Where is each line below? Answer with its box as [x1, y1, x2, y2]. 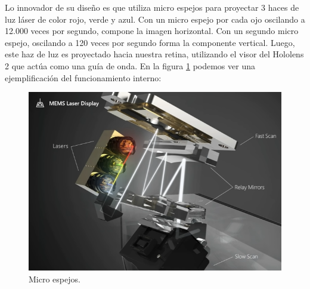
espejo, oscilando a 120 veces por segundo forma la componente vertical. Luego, [5, 36, 295, 48]
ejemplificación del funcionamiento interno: [5, 71, 162, 84]
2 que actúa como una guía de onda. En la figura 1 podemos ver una [5, 59, 255, 72]
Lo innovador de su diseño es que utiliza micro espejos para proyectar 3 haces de [5, 1, 299, 13]
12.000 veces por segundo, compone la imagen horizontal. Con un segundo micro [5, 24, 299, 37]
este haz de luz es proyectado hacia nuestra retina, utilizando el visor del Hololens [5, 48, 304, 60]
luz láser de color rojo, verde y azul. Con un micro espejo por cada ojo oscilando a [5, 13, 305, 25]
